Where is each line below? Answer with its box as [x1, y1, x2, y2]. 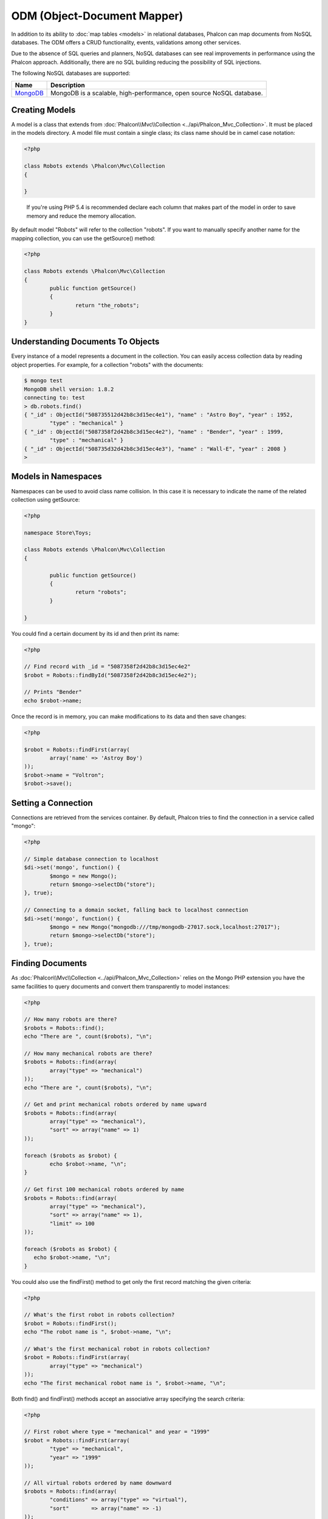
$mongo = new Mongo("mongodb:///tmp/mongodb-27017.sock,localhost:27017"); [49, 924, 281, 930]
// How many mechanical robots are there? [24, 1050, 152, 1057]
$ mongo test [24, 377, 63, 384]
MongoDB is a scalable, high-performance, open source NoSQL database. [50, 89, 264, 97]
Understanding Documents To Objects [11, 337, 160, 347]
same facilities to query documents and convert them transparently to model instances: [11, 982, 230, 990]
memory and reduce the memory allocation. [26, 212, 137, 219]
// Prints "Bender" [24, 688, 82, 696]
